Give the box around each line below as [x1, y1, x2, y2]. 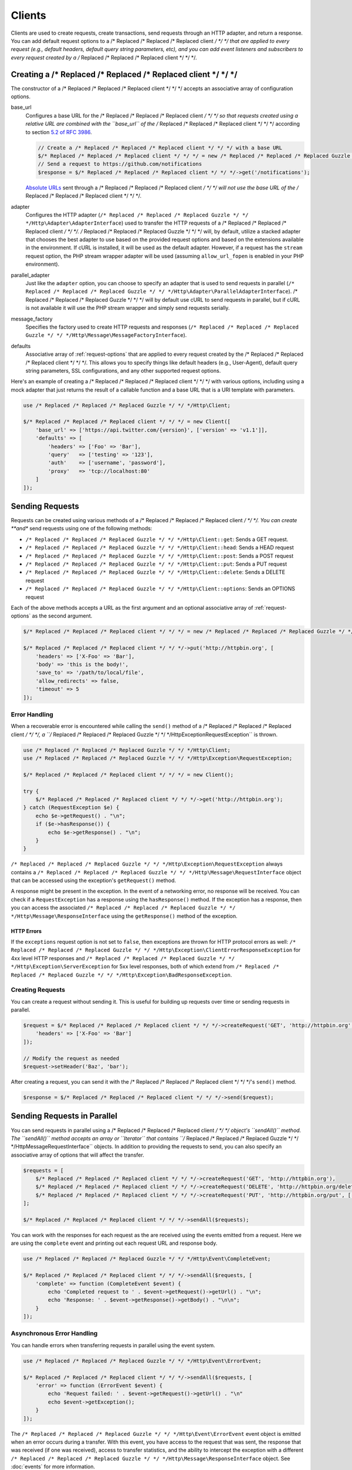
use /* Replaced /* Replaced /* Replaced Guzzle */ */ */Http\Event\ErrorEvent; [23, 1357, 262, 1364]
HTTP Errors [11, 927, 42, 934]
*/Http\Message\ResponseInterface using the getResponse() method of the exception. [11, 912, 238, 920]
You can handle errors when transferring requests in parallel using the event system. [11, 1341, 215, 1349]
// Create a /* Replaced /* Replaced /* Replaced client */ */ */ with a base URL [38, 144, 283, 151]
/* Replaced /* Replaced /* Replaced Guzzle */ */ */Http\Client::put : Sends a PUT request [25, 560, 287, 567]
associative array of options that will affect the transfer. [11, 1151, 144, 1158]
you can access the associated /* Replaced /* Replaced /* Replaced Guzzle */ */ [11, 904, 236, 911]
